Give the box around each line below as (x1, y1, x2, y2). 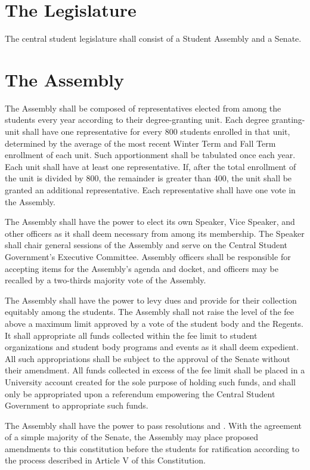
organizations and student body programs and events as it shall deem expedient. (5, 341, 299, 353)
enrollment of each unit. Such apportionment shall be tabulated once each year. (5, 149, 296, 161)
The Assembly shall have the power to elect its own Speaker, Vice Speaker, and (5, 215, 295, 228)
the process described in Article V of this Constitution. (5, 454, 206, 466)
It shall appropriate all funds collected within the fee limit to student (5, 329, 258, 341)
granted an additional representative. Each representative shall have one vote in (5, 184, 296, 196)
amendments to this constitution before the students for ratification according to (5, 442, 300, 454)
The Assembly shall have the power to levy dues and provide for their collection (5, 293, 297, 306)
